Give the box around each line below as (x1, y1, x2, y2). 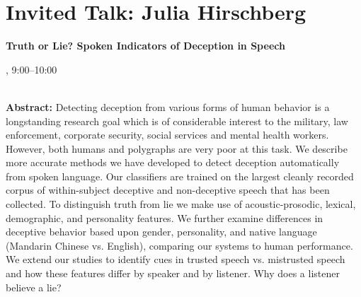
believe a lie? (6, 279, 62, 294)
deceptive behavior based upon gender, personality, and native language (6, 224, 317, 239)
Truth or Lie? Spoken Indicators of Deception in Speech (6, 38, 285, 53)
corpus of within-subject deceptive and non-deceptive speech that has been (6, 182, 330, 197)
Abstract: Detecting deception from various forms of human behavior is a (6, 99, 330, 114)
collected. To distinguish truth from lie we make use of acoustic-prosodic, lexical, (6, 197, 356, 211)
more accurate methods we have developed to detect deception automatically (6, 155, 340, 170)
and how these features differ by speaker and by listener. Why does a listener (6, 266, 340, 281)
